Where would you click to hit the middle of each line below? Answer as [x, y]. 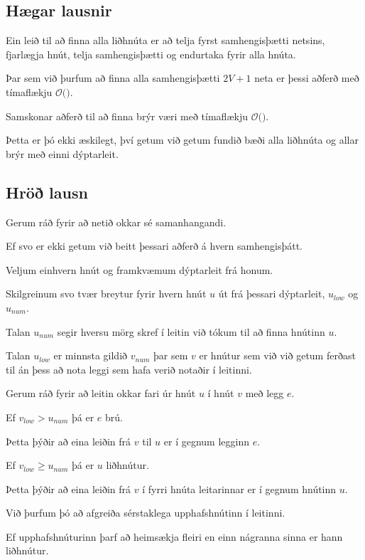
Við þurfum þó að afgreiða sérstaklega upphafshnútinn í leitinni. [146, 513]
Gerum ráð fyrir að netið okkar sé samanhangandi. [116, 222]
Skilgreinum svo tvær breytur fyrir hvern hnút [106, 294]
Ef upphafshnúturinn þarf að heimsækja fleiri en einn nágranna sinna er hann [174, 536]
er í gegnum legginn [206, 441]
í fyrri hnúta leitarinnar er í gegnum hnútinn [239, 488]
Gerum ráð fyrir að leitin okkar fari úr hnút [101, 393]
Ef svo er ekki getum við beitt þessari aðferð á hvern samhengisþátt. [154, 246]
